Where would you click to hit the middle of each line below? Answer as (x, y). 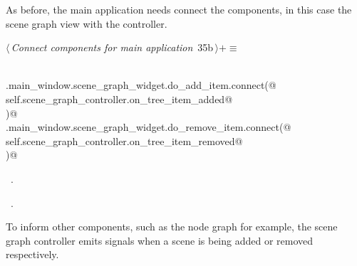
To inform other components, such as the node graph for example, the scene (172, 227)
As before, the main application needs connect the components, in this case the (179, 9)
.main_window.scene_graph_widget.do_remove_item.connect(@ (149, 127)
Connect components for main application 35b (112, 47)
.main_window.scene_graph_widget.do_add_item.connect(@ (141, 85)
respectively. (32, 254)
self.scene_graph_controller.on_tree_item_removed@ (124, 140)
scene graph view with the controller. (87, 23)
